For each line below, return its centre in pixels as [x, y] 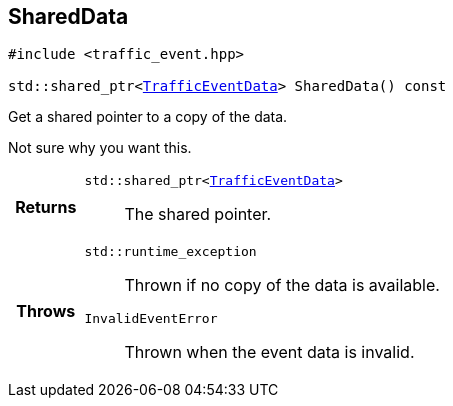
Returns [46, 206]
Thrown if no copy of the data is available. [282, 285]
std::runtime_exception [170, 252]
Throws [46, 311]
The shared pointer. [198, 214]
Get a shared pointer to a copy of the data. [148, 117]
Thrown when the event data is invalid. [269, 352]
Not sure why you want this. [100, 148]
